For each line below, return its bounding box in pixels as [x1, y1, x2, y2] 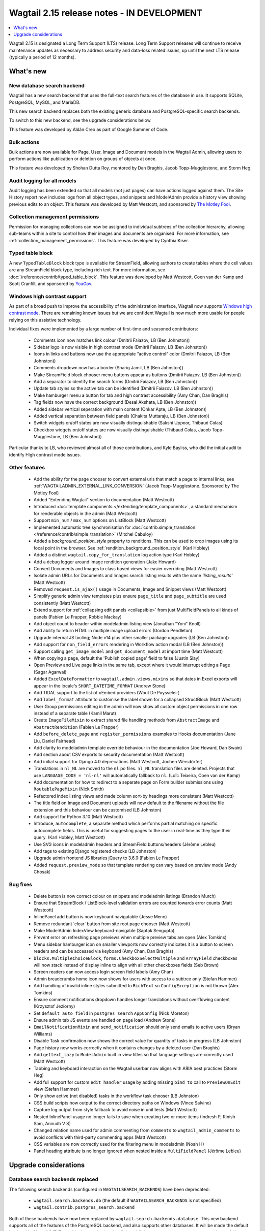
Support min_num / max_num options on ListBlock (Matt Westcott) [33, 518, 166, 523]
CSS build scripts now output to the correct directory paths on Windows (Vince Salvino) [33, 1100, 211, 1105]
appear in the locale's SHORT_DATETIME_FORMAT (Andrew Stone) [33, 682, 166, 689]
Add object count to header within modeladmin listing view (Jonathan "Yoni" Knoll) [33, 621, 201, 627]
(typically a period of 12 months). [9, 54, 76, 60]
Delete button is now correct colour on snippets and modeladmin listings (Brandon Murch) [33, 893, 216, 899]
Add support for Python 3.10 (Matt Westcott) [33, 813, 123, 819]
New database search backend [9, 82, 85, 89]
